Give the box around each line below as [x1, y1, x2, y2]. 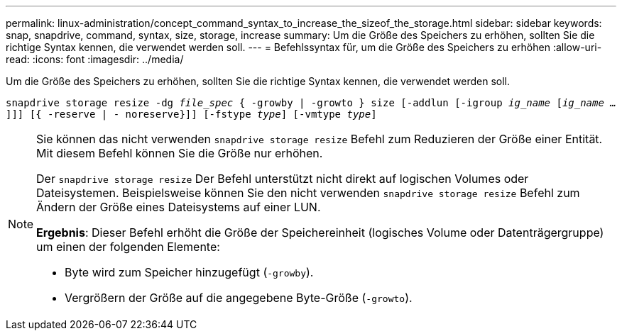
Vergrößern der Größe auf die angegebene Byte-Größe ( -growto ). [65, 291, 413, 305]
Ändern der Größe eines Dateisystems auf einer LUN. [36, 200, 321, 214]
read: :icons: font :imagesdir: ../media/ [6, 53, 184, 65]
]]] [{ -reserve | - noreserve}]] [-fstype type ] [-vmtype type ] [6, 108, 377, 120]
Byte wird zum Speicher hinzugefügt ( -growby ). [65, 265, 314, 279]
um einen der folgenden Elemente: [36, 240, 220, 254]
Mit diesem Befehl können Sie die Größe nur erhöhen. [36, 146, 323, 160]
